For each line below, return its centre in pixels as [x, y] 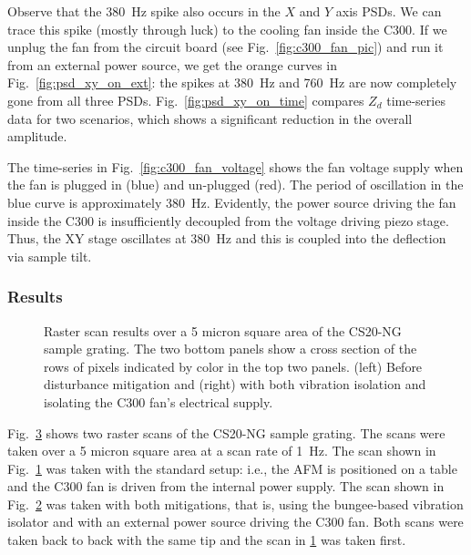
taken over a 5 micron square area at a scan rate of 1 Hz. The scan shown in [222, 451]
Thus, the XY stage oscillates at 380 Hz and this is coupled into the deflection [227, 238]
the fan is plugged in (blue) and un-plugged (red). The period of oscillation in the [235, 185]
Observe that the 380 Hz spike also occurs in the [144, 11]
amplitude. [37, 136]
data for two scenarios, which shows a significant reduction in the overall [210, 118]
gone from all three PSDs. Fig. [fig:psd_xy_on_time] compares [186, 100]
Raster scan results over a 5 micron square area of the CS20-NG [223, 330]
